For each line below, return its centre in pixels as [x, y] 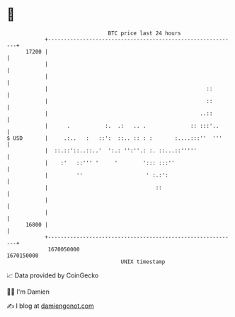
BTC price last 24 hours [144, 33]
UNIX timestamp [143, 262]
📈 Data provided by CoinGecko [53, 275]
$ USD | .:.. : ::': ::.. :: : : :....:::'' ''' [114, 138]
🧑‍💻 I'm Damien [28, 292]
